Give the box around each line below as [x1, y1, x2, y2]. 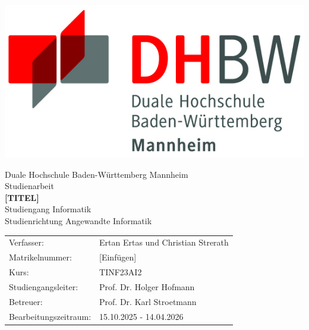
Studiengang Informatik [5, 203, 92, 215]
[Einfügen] [99, 251, 137, 263]
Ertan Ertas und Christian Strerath [99, 236, 229, 249]
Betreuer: [9, 295, 43, 307]
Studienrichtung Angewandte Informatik [5, 214, 152, 227]
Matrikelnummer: [9, 251, 72, 263]
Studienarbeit [5, 180, 54, 192]
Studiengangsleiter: [9, 280, 78, 293]
